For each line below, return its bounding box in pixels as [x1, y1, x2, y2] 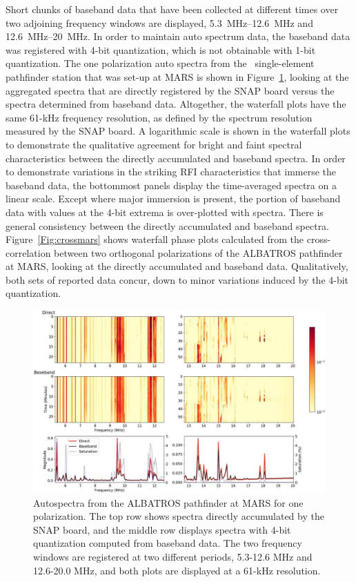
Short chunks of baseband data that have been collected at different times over [6, 2, 339, 16]
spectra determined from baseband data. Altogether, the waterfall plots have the [6, 97, 346, 111]
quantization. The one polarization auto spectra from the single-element [6, 56, 315, 70]
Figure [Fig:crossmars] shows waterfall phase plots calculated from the [6, 232, 304, 246]
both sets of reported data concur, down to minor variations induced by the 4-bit [6, 272, 349, 287]
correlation [6, 245, 51, 260]
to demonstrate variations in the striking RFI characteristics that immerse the [6, 164, 336, 179]
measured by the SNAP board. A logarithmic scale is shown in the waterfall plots [6, 124, 350, 138]
